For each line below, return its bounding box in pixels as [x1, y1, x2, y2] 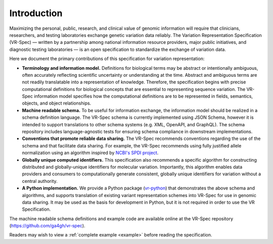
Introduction [9, 8, 63, 19]
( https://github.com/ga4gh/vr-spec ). [9, 223, 85, 229]
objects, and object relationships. [22, 100, 92, 106]
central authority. [22, 178, 58, 184]
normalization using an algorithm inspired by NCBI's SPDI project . [22, 150, 159, 156]
